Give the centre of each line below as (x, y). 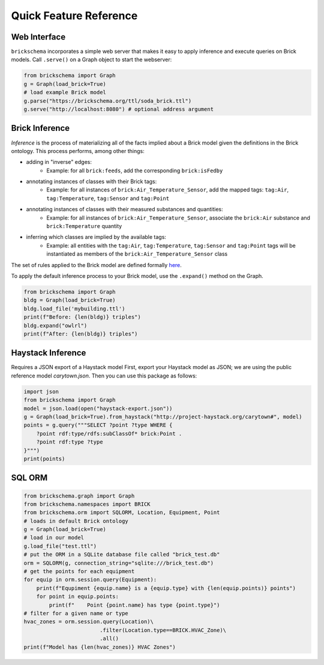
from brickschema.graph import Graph (79, 496)
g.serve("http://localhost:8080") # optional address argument (119, 109)
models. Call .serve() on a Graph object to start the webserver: (91, 59)
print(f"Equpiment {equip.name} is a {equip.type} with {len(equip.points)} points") (166, 588)
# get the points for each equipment (79, 571)
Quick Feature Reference (74, 16)
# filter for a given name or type (76, 613)
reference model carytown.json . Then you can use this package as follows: (104, 376)
